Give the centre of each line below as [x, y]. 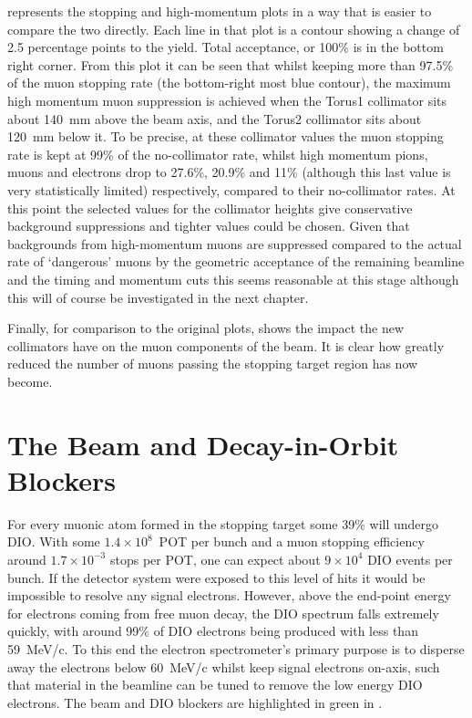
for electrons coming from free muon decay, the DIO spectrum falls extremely [223, 613]
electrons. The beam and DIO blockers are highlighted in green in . [195, 702]
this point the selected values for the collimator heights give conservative [210, 208]
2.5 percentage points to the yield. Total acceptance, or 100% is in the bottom [226, 47]
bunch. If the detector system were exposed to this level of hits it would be [216, 577]
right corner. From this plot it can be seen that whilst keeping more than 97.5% [231, 64]
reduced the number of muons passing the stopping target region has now [213, 364]
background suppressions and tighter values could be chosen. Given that [209, 226]
